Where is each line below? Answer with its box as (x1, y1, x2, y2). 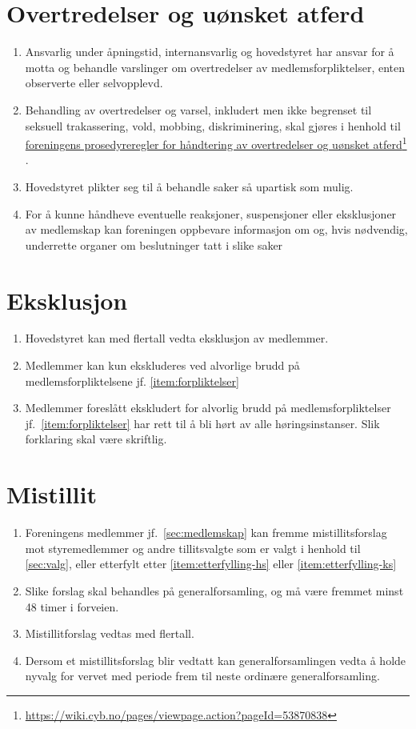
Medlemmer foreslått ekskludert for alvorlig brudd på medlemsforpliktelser (25, 399, 391, 416)
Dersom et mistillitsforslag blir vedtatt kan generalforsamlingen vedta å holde (25, 651, 406, 668)
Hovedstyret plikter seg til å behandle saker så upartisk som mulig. (25, 178, 354, 194)
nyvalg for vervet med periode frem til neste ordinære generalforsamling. (25, 667, 380, 684)
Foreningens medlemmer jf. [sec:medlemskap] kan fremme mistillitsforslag (25, 524, 387, 541)
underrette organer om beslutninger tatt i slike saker (25, 236, 283, 253)
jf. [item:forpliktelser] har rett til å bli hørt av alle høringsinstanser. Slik (25, 415, 380, 431)
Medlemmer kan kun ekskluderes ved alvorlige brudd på (25, 357, 300, 374)
